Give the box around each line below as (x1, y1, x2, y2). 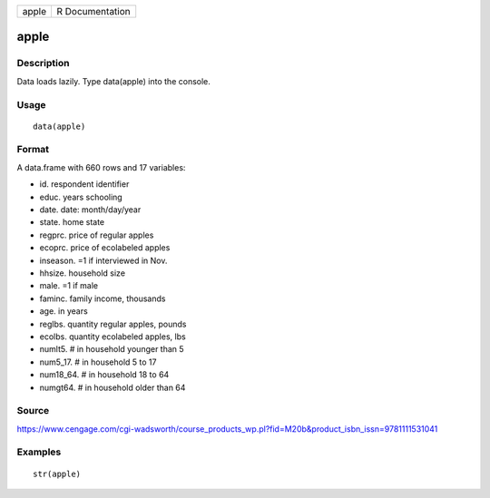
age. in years (39, 306, 88, 317)
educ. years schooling (39, 191, 122, 202)
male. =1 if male (39, 280, 99, 291)
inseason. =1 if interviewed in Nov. (39, 255, 168, 266)
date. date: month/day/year (39, 204, 142, 215)
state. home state (39, 217, 105, 228)
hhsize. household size (39, 268, 126, 278)
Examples (16, 445, 62, 458)
